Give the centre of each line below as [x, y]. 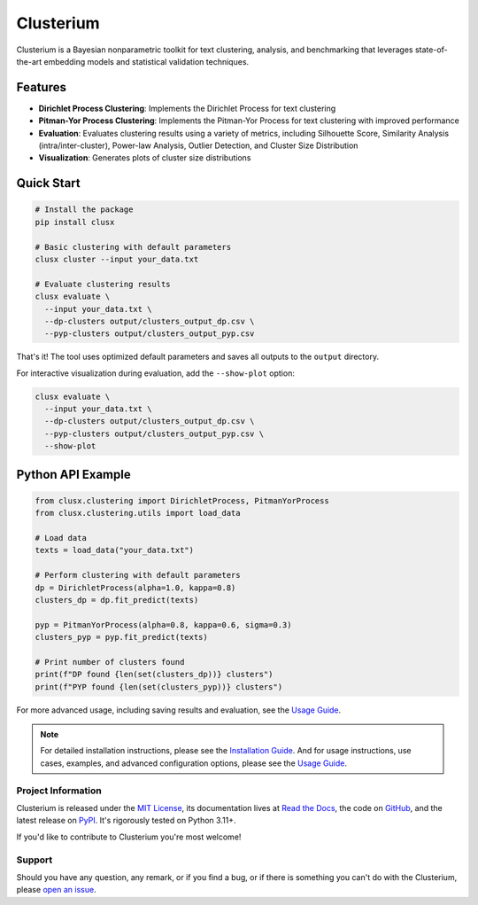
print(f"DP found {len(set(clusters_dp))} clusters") [154, 675]
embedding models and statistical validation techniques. [146, 61]
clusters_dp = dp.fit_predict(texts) [117, 600]
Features [41, 87]
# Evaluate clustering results [103, 284]
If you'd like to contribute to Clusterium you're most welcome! [129, 837]
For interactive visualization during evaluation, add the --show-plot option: [156, 373]
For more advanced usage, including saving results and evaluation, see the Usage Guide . [179, 710]
